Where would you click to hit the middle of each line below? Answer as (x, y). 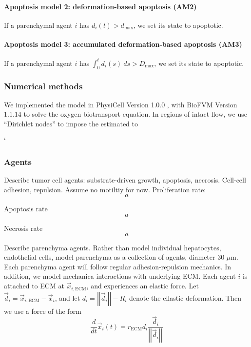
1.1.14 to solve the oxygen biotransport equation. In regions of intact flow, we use (125, 114)
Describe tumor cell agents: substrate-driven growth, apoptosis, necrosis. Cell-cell (125, 180)
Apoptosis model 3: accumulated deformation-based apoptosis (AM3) (123, 44)
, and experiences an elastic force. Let (143, 286)
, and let (68, 297)
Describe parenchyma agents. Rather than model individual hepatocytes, (113, 247)
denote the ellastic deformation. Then (185, 297)
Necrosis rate (23, 228)
